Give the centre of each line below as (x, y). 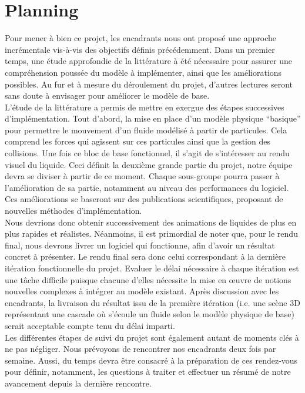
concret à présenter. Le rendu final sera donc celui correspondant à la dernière (145, 256)
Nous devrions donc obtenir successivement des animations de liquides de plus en (151, 222)
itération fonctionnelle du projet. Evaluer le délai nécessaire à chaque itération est (152, 268)
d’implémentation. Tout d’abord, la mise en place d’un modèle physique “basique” (153, 118)
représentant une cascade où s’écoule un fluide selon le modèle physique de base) (150, 314)
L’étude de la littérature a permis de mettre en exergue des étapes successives (145, 107)
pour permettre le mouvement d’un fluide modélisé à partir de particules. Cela (146, 130)
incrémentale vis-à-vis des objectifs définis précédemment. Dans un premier (140, 49)
